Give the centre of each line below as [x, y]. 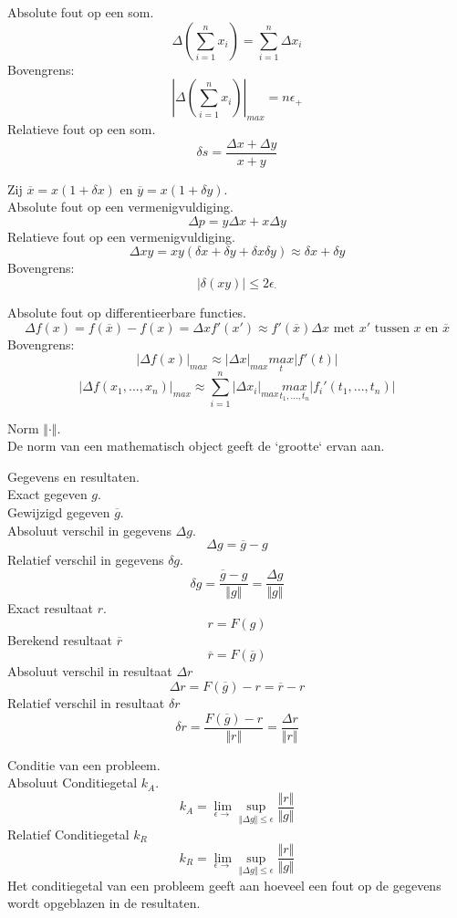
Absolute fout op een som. [81, 12]
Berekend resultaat [60, 639]
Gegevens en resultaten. [73, 476]
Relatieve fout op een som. [82, 128]
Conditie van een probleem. [84, 764]
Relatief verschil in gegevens [86, 560]
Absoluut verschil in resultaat [90, 671]
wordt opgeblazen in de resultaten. [104, 903]
